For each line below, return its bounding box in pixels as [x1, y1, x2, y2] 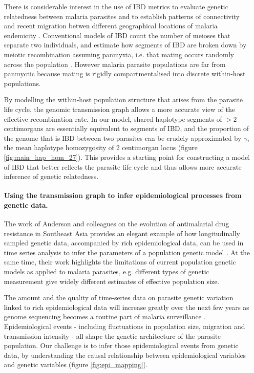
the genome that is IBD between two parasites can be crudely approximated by [4, 132, 242, 143]
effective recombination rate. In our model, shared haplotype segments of [4, 113, 222, 124]
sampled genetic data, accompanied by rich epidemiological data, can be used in [4, 238, 244, 248]
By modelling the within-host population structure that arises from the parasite [4, 94, 243, 105]
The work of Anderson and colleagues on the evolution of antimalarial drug [4, 219, 229, 229]
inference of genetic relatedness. [4, 171, 99, 181]
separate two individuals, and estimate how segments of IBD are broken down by [4, 40, 247, 50]
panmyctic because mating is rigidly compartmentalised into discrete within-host [4, 68, 246, 79]
